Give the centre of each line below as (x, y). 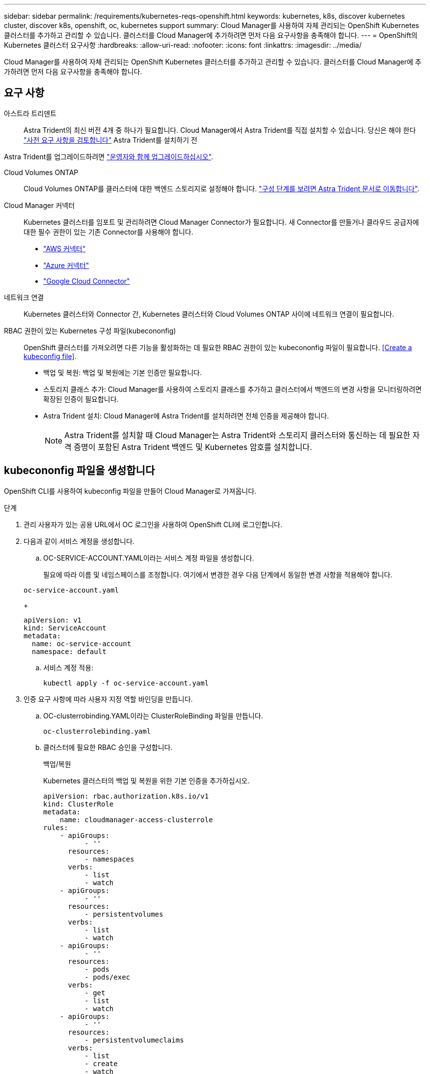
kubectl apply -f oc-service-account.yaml (126, 683)
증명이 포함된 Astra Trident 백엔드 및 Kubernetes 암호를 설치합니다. (193, 447)
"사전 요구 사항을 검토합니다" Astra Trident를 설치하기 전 (110, 140)
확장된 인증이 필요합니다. (81, 399)
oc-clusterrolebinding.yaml (97, 731)
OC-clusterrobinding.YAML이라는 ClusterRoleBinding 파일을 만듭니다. (153, 716)
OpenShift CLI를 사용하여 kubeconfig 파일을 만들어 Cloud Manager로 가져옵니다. (130, 491)
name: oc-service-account (81, 643)
